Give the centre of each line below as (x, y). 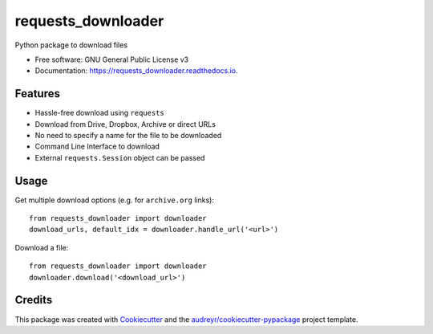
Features (37, 94)
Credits (34, 300)
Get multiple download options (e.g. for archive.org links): (114, 200)
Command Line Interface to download (97, 147)
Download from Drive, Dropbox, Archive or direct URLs (125, 124)
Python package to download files (71, 45)
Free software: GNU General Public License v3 (112, 59)
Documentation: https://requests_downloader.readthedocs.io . (136, 71)
